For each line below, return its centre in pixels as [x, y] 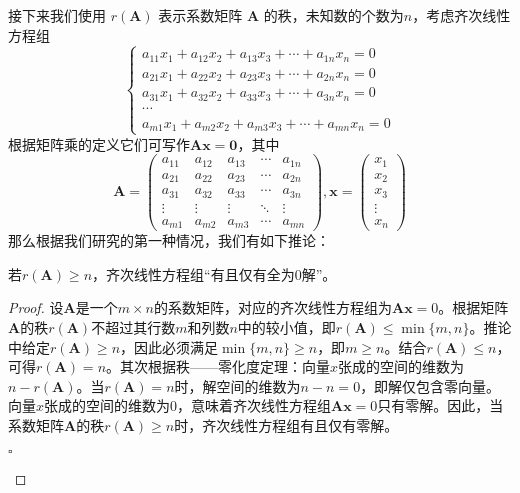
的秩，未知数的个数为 [333, 15]
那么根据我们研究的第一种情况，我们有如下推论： [169, 240]
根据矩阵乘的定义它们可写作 [99, 143]
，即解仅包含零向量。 [430, 385]
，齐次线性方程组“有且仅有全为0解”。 [214, 273]
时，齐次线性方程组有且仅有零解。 [286, 425]
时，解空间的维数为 [237, 385]
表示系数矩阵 [200, 15]
